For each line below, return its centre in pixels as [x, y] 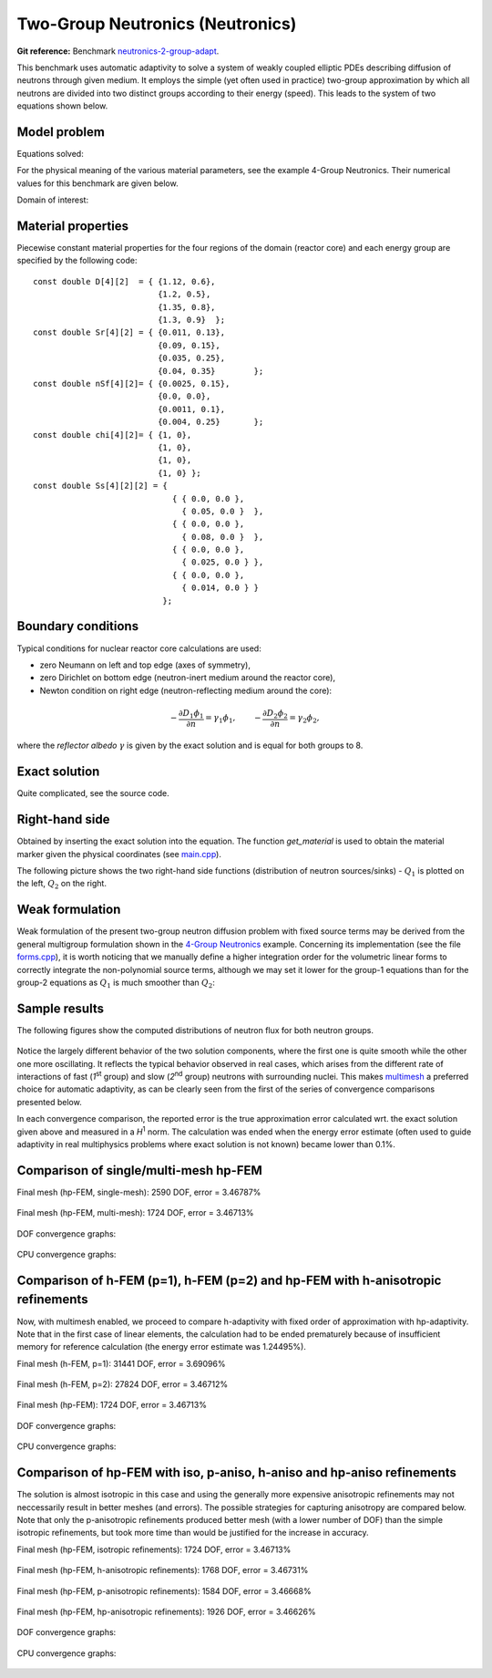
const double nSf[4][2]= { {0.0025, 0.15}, [132, 383]
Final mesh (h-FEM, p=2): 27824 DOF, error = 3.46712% [122, 1384]
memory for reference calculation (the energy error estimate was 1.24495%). [162, 1347]
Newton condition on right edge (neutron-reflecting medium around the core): [186, 690]
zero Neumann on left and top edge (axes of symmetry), [145, 665]
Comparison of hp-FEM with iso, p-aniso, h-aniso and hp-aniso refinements [237, 1473]
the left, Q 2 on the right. [61, 885]
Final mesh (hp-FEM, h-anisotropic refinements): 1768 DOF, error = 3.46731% [163, 1570]
